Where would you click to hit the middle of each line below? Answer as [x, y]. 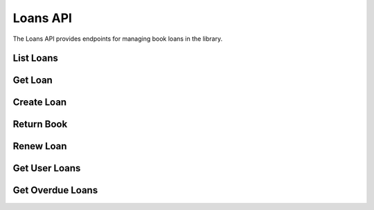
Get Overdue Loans [55, 190]
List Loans [35, 58]
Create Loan [40, 103]
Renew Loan [40, 146]
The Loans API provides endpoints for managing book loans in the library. [118, 39]
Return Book [40, 124]
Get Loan [33, 80]
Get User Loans [47, 168]
